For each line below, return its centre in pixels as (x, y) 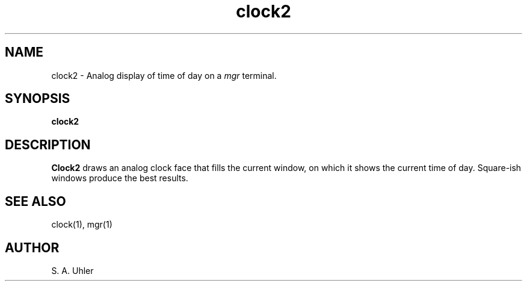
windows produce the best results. (120, 178)
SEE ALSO (35, 201)
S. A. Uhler (72, 270)
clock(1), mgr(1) (82, 225)
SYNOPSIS (38, 99)
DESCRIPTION (48, 145)
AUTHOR (32, 247)
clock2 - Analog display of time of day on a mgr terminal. (164, 75)
